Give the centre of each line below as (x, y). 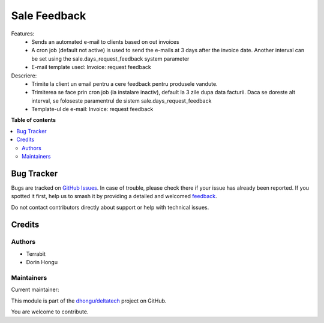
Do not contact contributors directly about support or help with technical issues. (110, 207)
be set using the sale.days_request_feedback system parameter (110, 59)
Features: (23, 34)
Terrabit (36, 254)
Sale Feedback (49, 16)
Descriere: (24, 76)
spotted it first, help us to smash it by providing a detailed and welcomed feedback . (114, 196)
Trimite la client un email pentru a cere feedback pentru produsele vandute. (125, 83)
